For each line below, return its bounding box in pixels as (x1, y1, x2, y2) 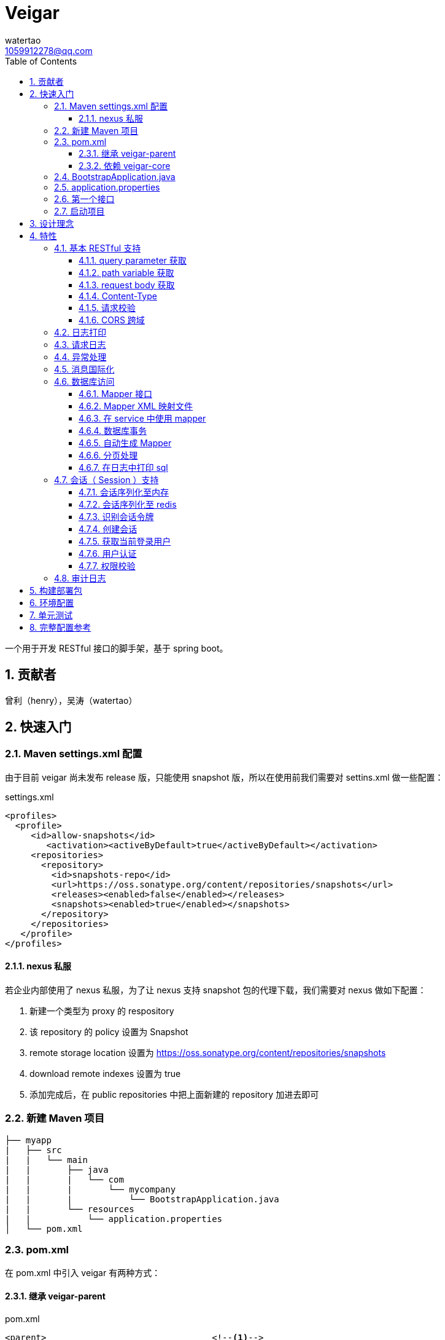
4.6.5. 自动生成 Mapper (79, 437, 172, 448)
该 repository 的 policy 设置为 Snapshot (29, 1027, 188, 1038)
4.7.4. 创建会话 (79, 523, 137, 534)
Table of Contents (5, 55, 77, 66)
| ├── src (5, 1145, 62, 1155)
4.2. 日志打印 (54, 326, 107, 337)
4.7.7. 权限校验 (79, 560, 136, 571)
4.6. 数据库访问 (54, 376, 115, 387)
